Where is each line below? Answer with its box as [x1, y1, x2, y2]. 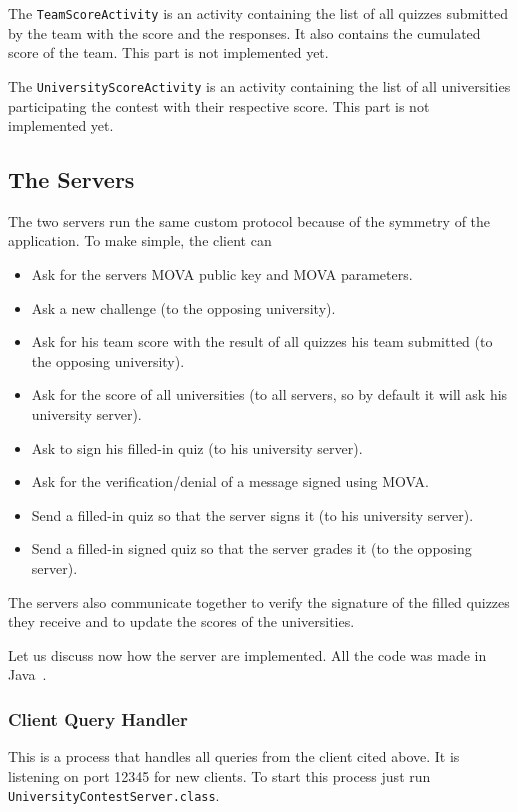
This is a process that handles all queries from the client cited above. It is [8, 746, 460, 767]
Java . [8, 664, 47, 685]
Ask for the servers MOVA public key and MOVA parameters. [31, 264, 413, 285]
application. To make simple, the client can [8, 230, 272, 251]
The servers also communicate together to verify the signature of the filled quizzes [8, 591, 510, 612]
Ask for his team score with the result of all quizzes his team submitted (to [31, 331, 493, 352]
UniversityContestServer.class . [8, 785, 220, 806]
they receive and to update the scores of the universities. [8, 611, 355, 632]
